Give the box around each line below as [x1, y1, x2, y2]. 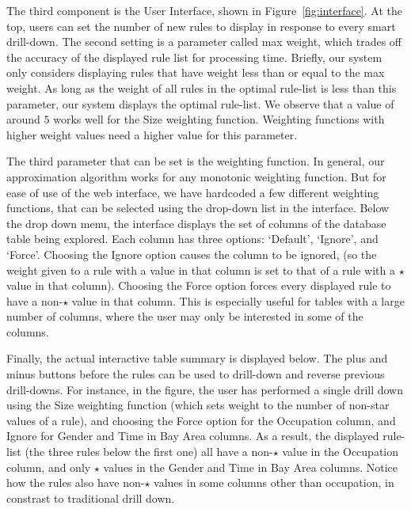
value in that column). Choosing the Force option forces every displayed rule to [6, 277, 391, 294]
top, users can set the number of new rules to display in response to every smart [6, 17, 396, 34]
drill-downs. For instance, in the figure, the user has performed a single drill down [6, 381, 404, 397]
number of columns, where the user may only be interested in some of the [6, 308, 363, 325]
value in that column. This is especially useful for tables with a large [71, 292, 405, 309]
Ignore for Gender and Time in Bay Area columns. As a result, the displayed [6, 427, 379, 444]
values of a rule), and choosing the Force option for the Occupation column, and [6, 412, 396, 428]
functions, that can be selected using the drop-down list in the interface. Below [6, 199, 390, 216]
